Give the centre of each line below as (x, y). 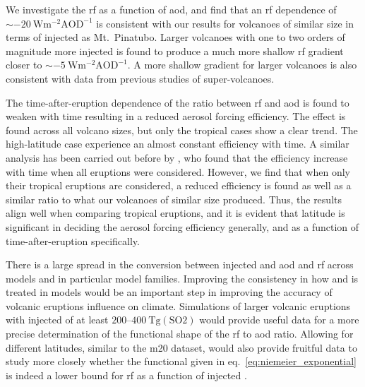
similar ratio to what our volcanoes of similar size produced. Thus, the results (174, 199)
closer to (24, 65)
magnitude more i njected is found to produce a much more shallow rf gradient (175, 50)
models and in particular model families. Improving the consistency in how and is (182, 278)
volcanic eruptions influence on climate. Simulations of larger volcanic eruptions (178, 305)
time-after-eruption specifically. (73, 240)
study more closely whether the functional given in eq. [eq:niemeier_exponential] (181, 361)
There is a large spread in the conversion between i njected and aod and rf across (180, 264)
